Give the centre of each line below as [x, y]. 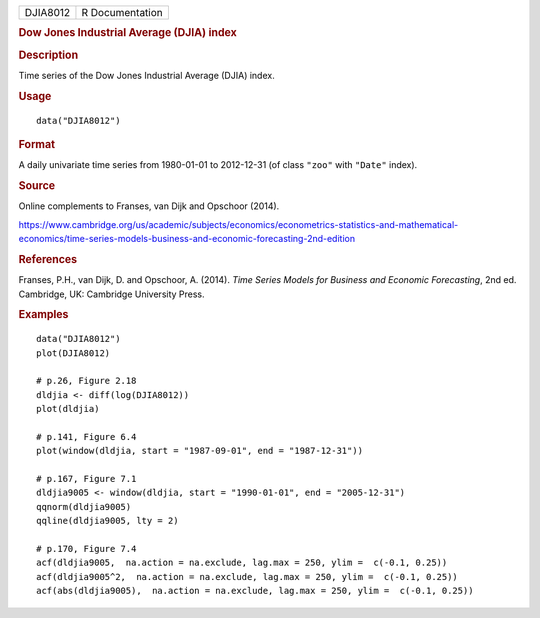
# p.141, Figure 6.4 [86, 436]
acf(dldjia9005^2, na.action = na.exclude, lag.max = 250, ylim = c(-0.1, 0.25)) [247, 576]
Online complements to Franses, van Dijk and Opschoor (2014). [149, 206]
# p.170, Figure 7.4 [86, 549]
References [48, 259]
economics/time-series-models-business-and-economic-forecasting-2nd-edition [186, 239]
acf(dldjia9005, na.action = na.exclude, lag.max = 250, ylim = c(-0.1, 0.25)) [242, 563]
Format [36, 144]
